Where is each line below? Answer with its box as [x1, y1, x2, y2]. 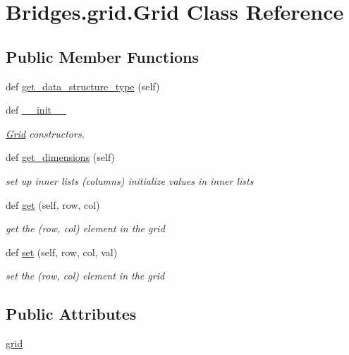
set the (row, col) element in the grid [6, 268, 165, 283]
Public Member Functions [6, 45, 199, 67]
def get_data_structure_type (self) [6, 78, 160, 93]
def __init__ [6, 102, 66, 117]
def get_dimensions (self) [6, 150, 116, 164]
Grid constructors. [6, 126, 85, 140]
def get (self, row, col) [6, 197, 100, 212]
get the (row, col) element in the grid [6, 221, 165, 236]
